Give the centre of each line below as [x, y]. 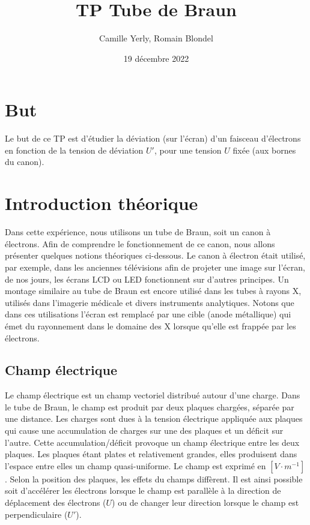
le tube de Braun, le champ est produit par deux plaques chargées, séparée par [150, 406]
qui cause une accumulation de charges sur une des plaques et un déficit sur [144, 430]
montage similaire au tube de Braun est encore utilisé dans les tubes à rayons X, [153, 291]
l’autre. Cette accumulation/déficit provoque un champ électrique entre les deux [152, 442]
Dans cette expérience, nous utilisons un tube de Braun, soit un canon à [138, 232]
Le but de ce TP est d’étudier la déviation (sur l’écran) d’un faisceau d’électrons [153, 138]
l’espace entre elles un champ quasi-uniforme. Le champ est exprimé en [135, 465]
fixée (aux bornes [264, 150]
